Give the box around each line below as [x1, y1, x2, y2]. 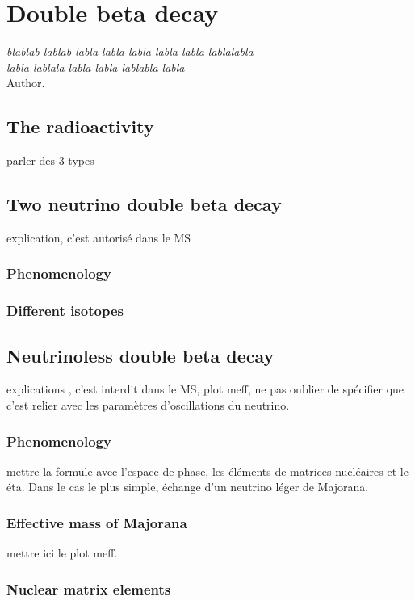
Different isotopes [6, 300, 124, 321]
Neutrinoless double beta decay [6, 343, 275, 368]
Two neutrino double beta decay [6, 191, 282, 216]
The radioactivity [6, 114, 154, 139]
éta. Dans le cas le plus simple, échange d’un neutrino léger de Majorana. [6, 478, 369, 495]
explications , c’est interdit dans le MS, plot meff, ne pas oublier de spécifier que [6, 380, 405, 397]
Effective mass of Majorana [6, 512, 187, 532]
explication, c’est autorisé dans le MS [6, 229, 191, 246]
